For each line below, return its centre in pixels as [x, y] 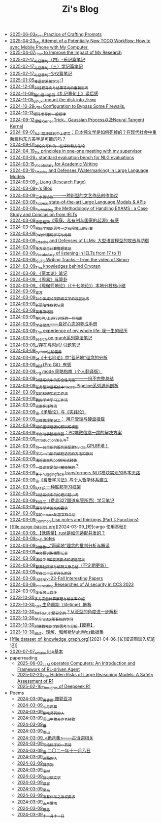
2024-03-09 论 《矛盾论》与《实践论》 [48, 412]
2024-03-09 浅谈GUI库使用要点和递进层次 [47, 559]
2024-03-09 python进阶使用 [36, 351]
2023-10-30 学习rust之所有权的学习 [42, 618]
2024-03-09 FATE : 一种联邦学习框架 [45, 488]
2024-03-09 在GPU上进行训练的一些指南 [46, 317]
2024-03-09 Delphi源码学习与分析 [40, 234]
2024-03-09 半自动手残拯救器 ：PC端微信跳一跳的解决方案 [66, 433]
